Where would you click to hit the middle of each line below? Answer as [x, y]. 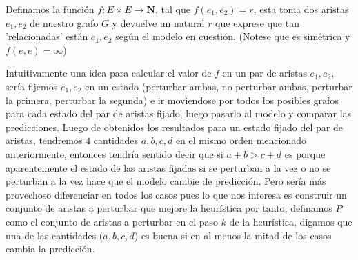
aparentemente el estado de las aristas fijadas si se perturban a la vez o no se [168, 167]
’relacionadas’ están [47, 36]
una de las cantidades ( [54, 235]
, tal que [172, 9]
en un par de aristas [265, 73]
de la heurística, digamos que [291, 221]
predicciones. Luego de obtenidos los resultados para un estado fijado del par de [174, 127]
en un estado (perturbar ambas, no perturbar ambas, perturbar [219, 86]
